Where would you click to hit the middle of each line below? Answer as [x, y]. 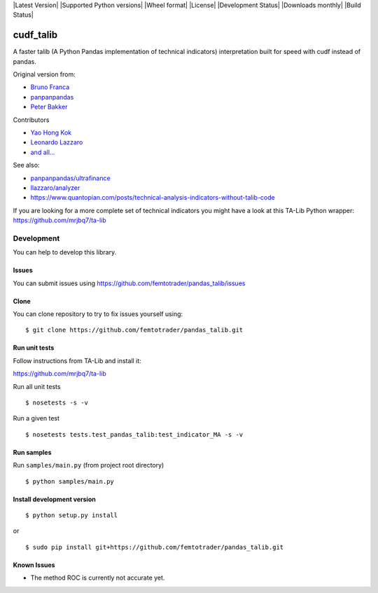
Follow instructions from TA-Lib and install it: [77, 360]
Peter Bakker [49, 107]
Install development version [54, 499]
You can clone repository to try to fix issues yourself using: [98, 314]
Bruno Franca [50, 87]
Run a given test [36, 418]
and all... [43, 152]
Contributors [31, 120]
